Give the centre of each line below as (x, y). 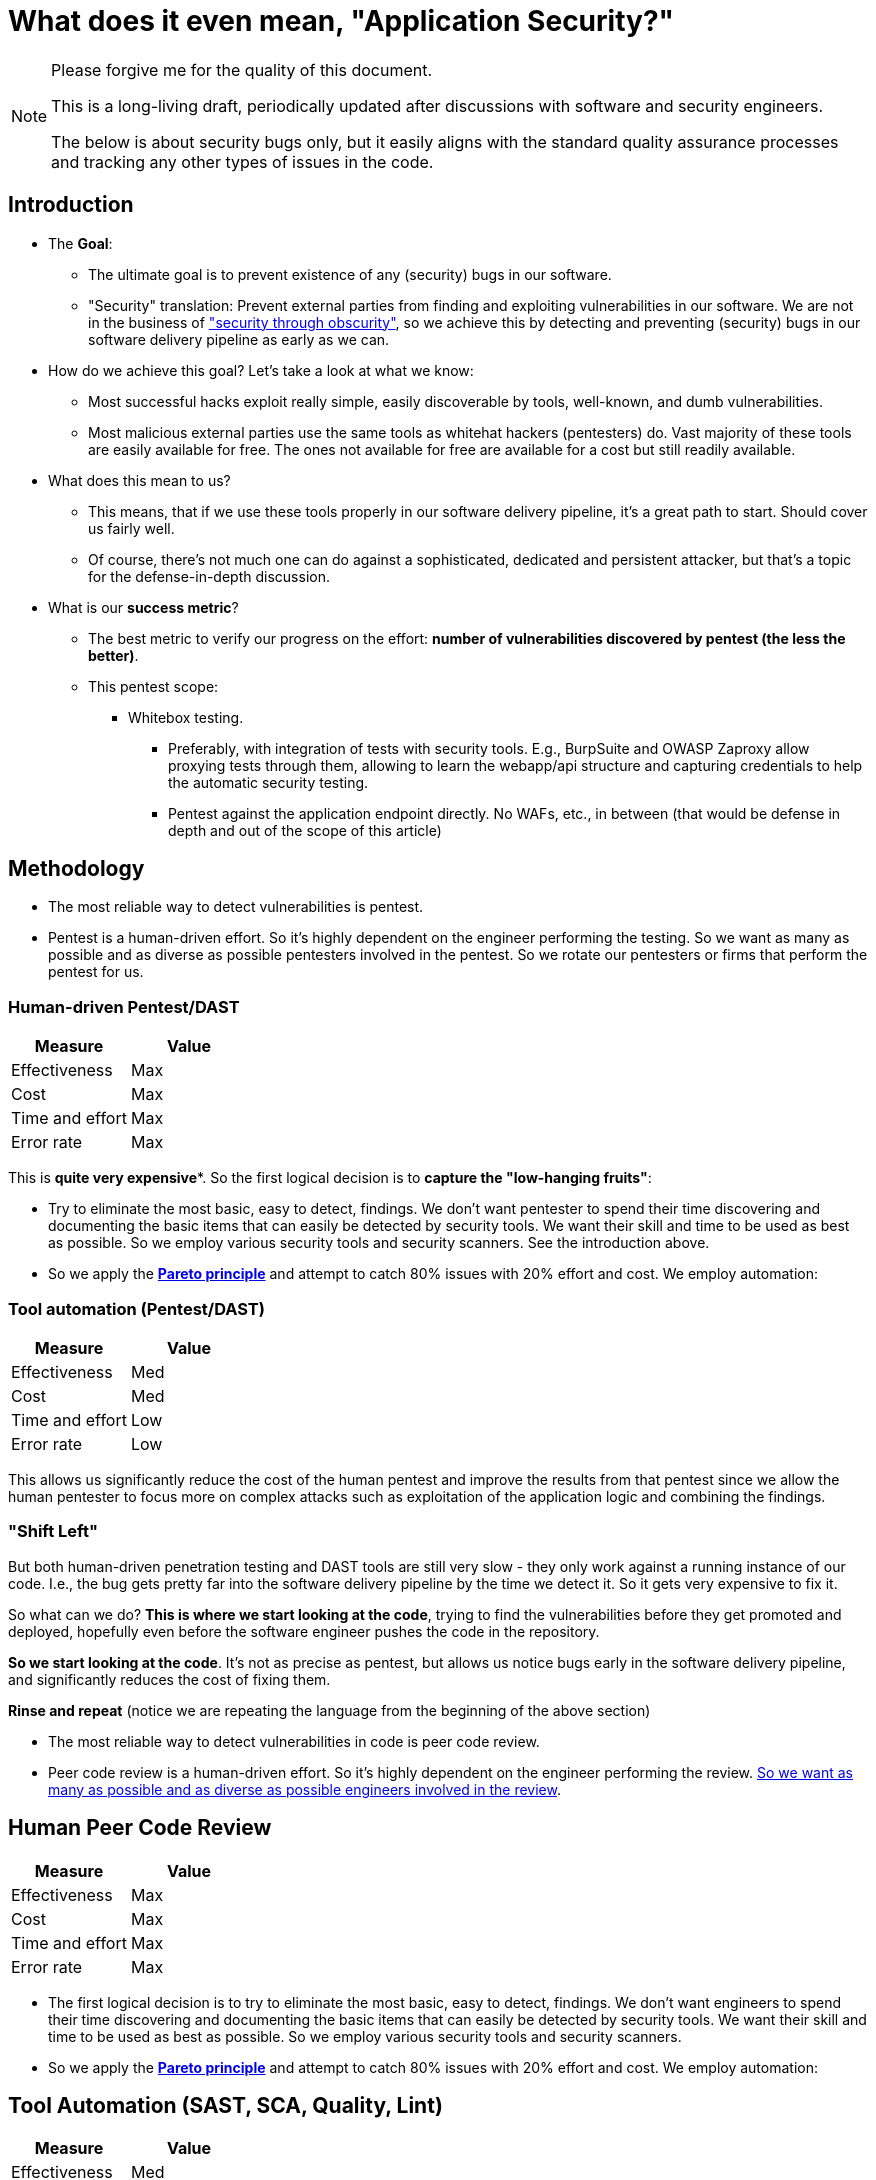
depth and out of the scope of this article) (305, 830)
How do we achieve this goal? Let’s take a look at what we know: (261, 370)
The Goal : (80, 243)
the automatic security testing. (268, 782)
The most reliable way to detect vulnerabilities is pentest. (236, 907)
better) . (113, 655)
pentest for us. (96, 972)
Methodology (76, 869)
